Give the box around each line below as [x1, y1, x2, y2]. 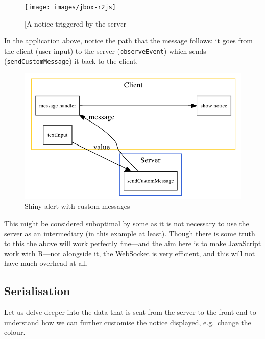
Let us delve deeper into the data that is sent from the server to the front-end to [4, 307, 256, 318]
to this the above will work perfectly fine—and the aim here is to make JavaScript [4, 238, 261, 249]
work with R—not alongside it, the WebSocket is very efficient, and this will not [4, 248, 255, 258]
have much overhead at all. [4, 258, 88, 269]
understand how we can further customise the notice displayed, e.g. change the [4, 317, 251, 327]
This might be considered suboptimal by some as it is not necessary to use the [4, 218, 249, 229]
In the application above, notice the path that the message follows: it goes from [4, 35, 253, 46]
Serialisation [4, 283, 70, 299]
